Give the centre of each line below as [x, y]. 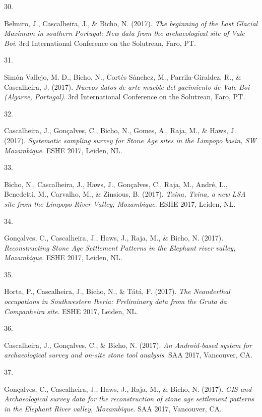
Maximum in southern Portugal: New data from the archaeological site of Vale [124, 33]
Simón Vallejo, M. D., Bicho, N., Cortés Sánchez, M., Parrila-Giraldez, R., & [123, 76]
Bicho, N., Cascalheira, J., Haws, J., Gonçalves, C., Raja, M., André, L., [116, 184]
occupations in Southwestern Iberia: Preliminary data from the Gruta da [115, 301]
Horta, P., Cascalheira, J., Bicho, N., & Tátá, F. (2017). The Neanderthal [117, 291]
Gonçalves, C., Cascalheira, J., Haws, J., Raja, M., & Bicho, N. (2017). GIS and [128, 389]
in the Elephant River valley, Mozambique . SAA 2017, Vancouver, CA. [113, 408]
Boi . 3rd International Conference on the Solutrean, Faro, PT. [100, 43]
